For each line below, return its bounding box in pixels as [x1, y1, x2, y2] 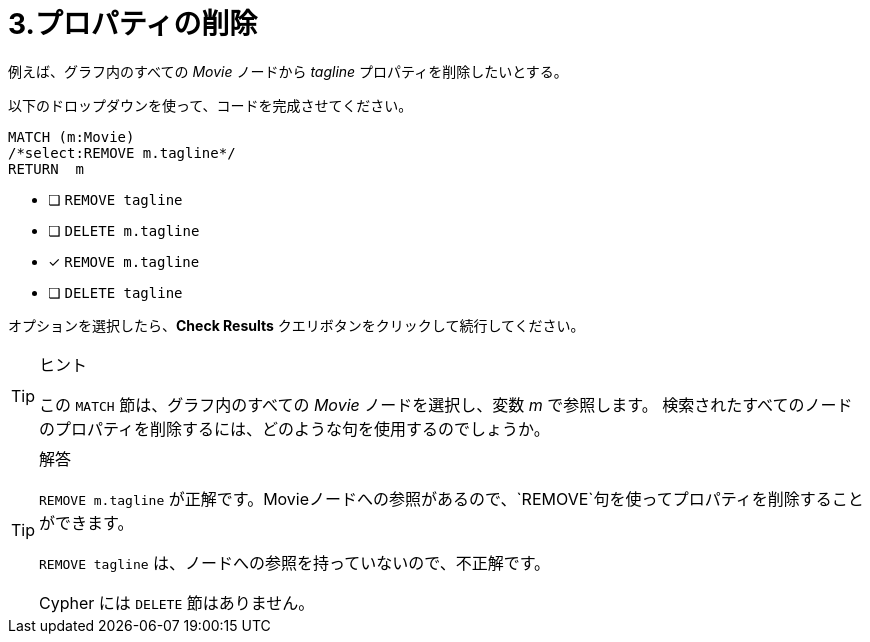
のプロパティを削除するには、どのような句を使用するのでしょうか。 [39, 418, 550, 439]
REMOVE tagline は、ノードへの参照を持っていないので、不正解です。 [39, 552, 551, 573]
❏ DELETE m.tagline [48, 221, 200, 239]
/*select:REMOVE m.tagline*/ [8, 144, 236, 161]
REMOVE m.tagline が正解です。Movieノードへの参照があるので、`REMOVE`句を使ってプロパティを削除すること [39, 488, 864, 509]
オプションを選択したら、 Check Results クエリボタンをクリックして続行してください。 [8, 316, 585, 334]
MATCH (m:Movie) [8, 128, 135, 145]
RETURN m [8, 160, 84, 177]
